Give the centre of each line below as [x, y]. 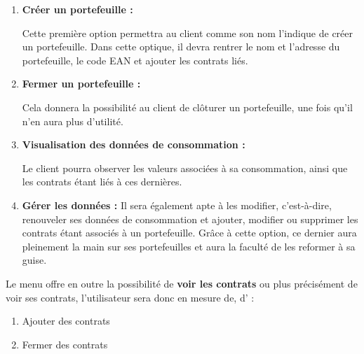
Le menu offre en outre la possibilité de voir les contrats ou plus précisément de [182, 283]
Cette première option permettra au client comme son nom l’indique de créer [188, 33]
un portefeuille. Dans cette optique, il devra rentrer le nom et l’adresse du [181, 47]
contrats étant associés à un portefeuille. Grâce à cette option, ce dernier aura [189, 233]
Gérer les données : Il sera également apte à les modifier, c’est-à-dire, [177, 205]
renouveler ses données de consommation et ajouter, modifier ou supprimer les [190, 219]
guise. [34, 260]
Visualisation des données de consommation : [134, 144]
